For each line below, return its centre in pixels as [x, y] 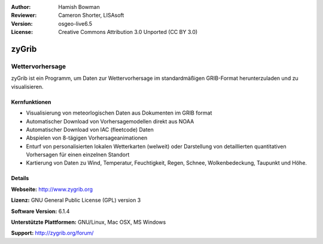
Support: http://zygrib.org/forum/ [52, 233]
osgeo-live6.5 [75, 23]
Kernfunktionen [31, 102]
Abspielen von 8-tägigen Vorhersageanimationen [87, 138]
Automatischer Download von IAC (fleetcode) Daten [90, 129]
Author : [21, 7]
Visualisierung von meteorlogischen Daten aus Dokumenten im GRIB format [119, 113]
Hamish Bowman [79, 7]
